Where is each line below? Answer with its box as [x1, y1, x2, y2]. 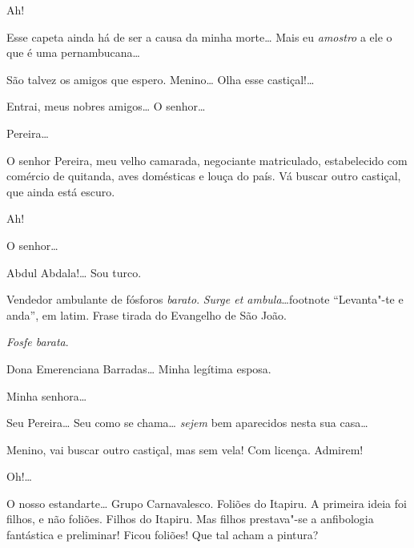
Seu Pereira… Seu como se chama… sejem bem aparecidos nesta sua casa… [6, 414, 368, 431]
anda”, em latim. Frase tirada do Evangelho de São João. [6, 306, 287, 323]
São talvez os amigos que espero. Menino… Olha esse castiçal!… [6, 71, 315, 87]
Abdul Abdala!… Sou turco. [6, 264, 142, 280]
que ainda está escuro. [6, 183, 115, 199]
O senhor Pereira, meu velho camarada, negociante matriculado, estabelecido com [6, 151, 408, 168]
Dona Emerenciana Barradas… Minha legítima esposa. [6, 360, 271, 377]
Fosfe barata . [6, 333, 69, 350]
